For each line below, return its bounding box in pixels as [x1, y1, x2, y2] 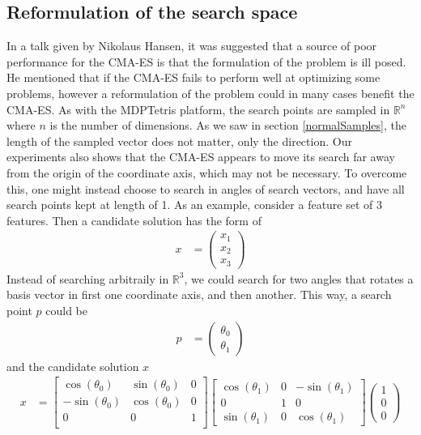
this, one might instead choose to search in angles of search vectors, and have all [6, 180, 405, 197]
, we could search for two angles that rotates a [184, 270, 414, 287]
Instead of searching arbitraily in [6, 270, 169, 287]
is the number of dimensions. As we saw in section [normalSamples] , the [49, 117, 406, 134]
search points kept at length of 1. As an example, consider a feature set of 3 [6, 196, 383, 213]
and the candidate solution [6, 357, 139, 374]
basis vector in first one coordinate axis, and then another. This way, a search [6, 286, 392, 303]
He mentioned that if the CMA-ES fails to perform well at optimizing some [6, 69, 381, 86]
